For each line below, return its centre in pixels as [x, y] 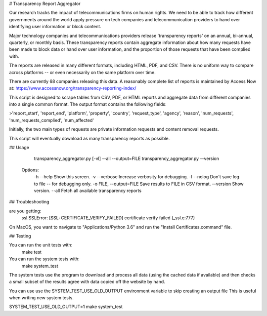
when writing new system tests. [42, 298]
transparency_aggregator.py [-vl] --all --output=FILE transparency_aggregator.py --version [127, 158]
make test [32, 252]
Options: [30, 170]
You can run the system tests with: [44, 259]
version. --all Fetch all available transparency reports [88, 191]
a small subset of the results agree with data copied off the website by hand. [87, 282]
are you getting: [25, 211]
